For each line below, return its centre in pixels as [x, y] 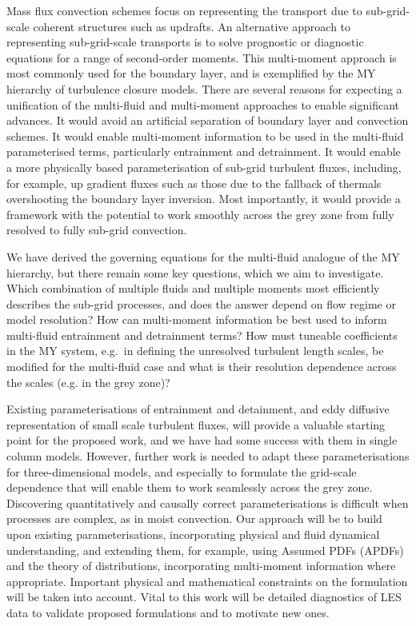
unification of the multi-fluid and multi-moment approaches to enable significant [203, 104]
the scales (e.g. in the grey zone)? [88, 382]
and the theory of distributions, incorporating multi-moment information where [201, 566]
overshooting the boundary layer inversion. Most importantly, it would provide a [204, 199]
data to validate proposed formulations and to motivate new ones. [168, 612]
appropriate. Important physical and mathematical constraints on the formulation [207, 581]
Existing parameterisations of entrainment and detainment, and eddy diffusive [198, 409]
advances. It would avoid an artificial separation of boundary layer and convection [208, 120]
